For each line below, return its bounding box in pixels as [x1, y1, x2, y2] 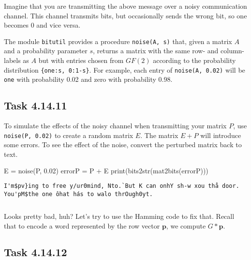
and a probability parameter [4, 46, 88, 56]
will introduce [200, 130, 241, 140]
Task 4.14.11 [4, 98, 67, 113]
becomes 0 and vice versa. [4, 20, 81, 30]
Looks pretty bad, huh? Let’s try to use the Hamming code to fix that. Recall [4, 211, 235, 221]
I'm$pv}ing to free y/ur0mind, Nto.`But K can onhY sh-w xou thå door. [4, 183, 239, 190]
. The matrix [140, 130, 178, 140]
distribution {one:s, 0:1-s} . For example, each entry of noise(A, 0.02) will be [4, 64, 245, 75]
